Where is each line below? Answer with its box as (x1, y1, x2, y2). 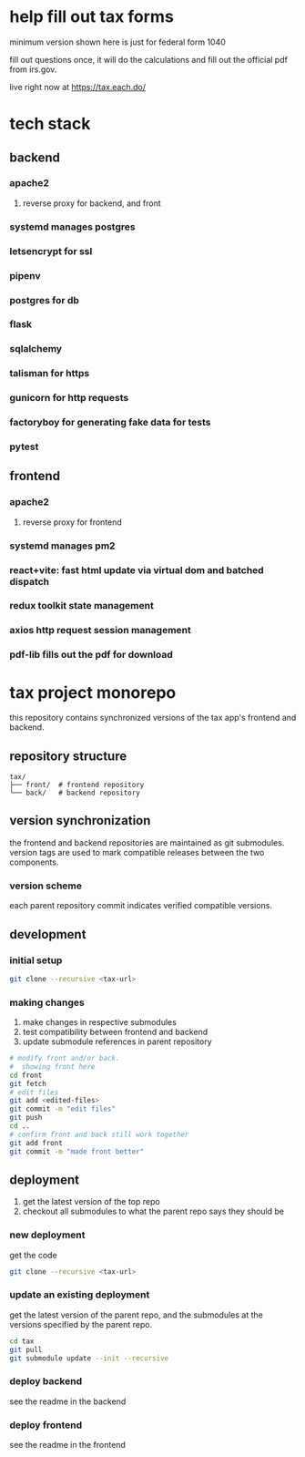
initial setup (9, 954, 63, 967)
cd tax (9, 1337, 35, 1346)
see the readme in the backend (9, 1396, 127, 1407)
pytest (9, 440, 39, 453)
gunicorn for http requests (9, 392, 129, 405)
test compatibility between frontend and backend (22, 1027, 208, 1038)
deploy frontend (9, 1419, 83, 1431)
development (9, 927, 86, 942)
